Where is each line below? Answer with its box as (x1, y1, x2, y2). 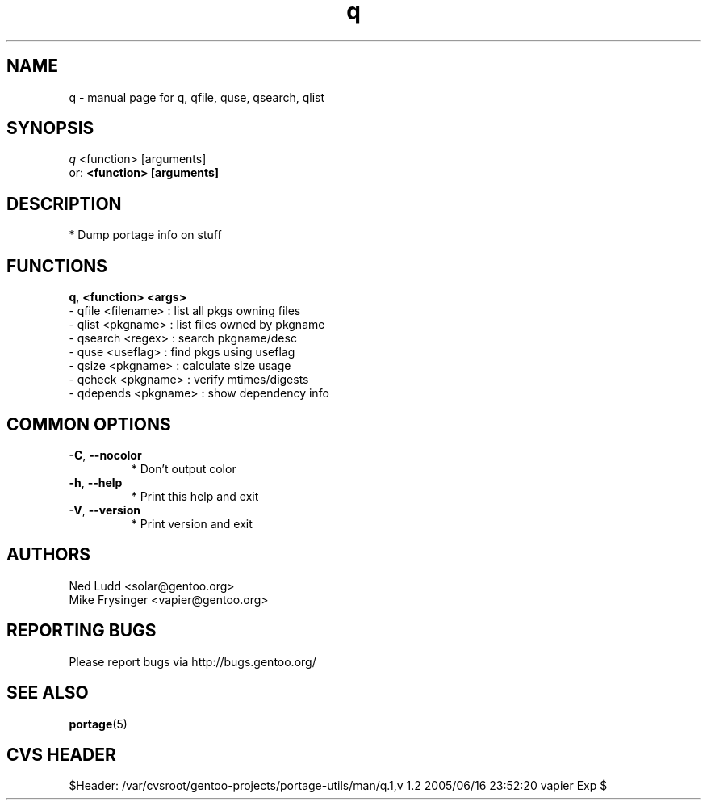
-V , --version (69, 502, 140, 517)
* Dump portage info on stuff (69, 228, 222, 242)
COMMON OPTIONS (6, 413, 171, 434)
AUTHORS (6, 544, 91, 565)
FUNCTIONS (6, 255, 108, 276)
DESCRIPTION (6, 193, 122, 214)
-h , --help (69, 475, 123, 489)
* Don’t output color (131, 461, 236, 476)
